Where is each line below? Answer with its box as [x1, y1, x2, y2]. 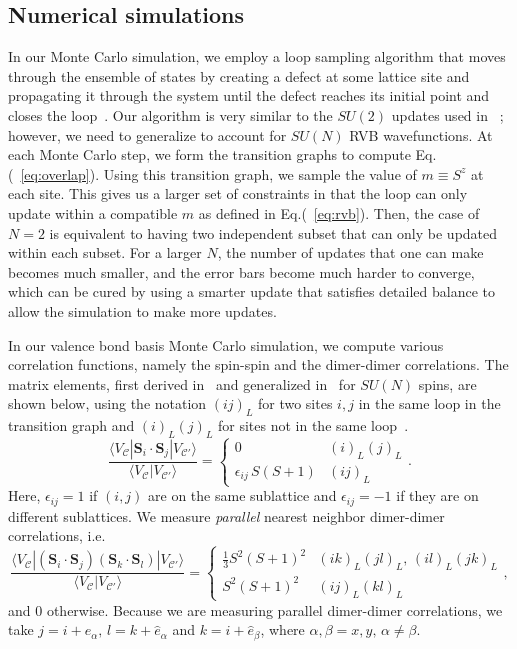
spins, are [418, 373, 477, 394]
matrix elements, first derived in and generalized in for [8, 373, 356, 394]
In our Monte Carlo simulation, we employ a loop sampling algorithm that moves [8, 46, 506, 67]
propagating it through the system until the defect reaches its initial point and [8, 85, 490, 106]
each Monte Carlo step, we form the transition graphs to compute [8, 144, 411, 165]
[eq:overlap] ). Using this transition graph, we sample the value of [20, 163, 417, 184]
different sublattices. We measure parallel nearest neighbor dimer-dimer [8, 505, 445, 526]
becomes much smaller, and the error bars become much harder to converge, [8, 261, 475, 282]
